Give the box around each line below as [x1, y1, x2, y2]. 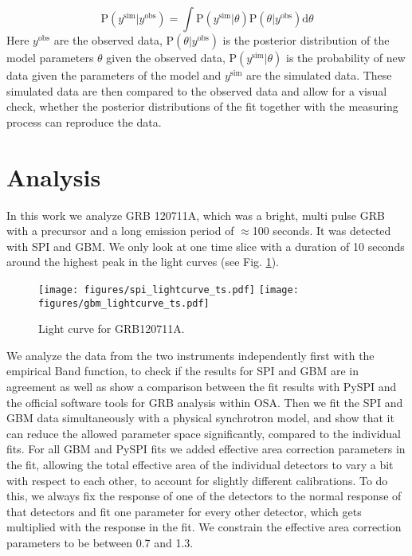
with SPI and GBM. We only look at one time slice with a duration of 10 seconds [6, 237, 405, 254]
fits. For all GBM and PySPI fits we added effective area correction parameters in [6, 440, 406, 457]
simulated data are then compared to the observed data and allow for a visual [6, 82, 387, 99]
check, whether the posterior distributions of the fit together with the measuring [6, 98, 398, 115]
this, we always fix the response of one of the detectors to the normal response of [6, 487, 402, 504]
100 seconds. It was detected [252, 222, 391, 239]
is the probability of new [286, 49, 406, 65]
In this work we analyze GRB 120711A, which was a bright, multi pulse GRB [6, 206, 385, 223]
